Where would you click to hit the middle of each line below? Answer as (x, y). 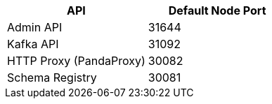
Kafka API (33, 44)
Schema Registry (52, 77)
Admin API (35, 27)
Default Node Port (217, 10)
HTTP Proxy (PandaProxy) (76, 61)
